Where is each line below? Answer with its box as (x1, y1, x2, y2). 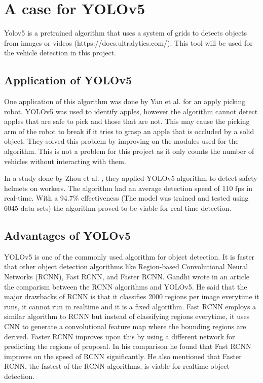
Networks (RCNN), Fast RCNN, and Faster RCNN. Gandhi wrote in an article (4, 271, 250, 282)
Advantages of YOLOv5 (4, 228, 131, 243)
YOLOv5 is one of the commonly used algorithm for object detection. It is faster (4, 251, 255, 262)
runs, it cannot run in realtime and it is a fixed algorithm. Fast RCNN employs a (4, 301, 256, 311)
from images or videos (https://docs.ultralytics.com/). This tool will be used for (4, 37, 253, 48)
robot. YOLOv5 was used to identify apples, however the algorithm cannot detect (4, 106, 258, 116)
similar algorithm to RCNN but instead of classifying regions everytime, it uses (4, 311, 250, 322)
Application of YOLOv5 (4, 72, 132, 88)
